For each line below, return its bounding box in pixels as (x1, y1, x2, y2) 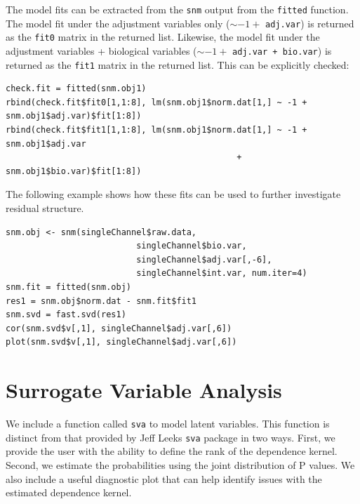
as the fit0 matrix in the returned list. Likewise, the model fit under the (6, 29, 320, 44)
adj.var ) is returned (265, 15, 354, 30)
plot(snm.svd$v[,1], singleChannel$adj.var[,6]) (6, 337, 237, 347)
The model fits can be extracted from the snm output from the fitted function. (6, 2, 349, 16)
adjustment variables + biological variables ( (6, 43, 197, 58)
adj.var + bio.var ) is (232, 43, 332, 58)
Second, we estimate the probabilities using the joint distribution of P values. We (6, 458, 355, 472)
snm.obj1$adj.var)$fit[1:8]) (6, 111, 142, 121)
